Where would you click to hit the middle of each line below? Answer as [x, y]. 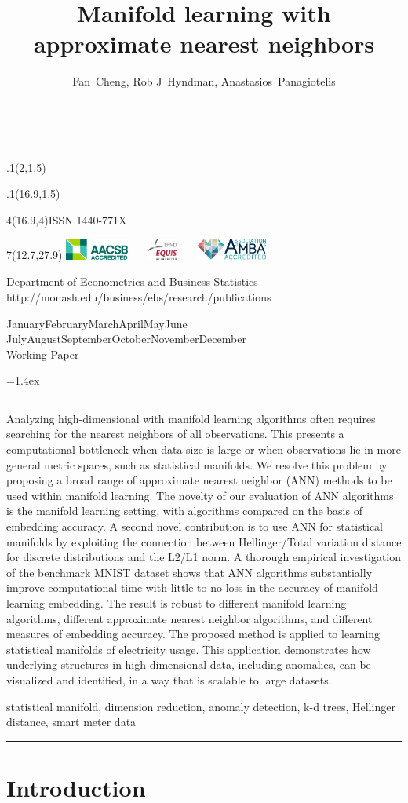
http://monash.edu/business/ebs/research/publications [139, 296]
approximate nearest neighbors [204, 44]
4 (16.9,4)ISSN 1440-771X [67, 219]
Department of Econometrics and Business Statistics [132, 281]
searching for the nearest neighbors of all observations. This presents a [175, 434]
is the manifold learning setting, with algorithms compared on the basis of [184, 511]
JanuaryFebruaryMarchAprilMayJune [97, 323]
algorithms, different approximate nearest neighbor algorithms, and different [189, 618]
